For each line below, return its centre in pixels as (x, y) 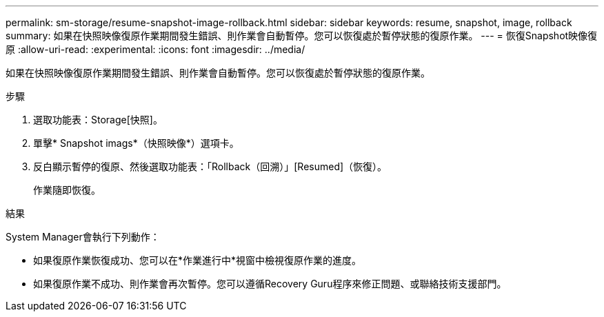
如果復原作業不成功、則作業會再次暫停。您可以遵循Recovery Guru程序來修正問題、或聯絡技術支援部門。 (270, 284)
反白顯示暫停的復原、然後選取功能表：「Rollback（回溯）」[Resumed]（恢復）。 (210, 166)
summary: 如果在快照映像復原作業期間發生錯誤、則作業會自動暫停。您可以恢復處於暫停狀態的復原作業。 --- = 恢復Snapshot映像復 (302, 35)
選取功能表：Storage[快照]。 (98, 120)
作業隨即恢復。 (67, 190)
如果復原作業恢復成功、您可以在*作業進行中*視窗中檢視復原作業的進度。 (198, 260)
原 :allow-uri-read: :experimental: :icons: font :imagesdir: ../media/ (155, 49)
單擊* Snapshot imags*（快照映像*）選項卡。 (136, 143)
